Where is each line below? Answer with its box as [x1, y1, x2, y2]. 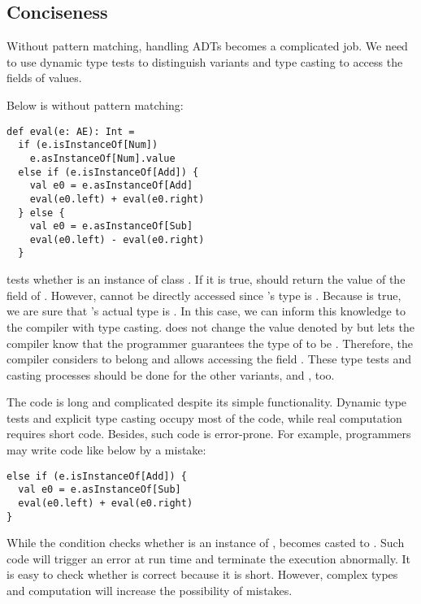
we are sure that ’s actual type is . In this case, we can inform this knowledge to [7, 302, 406, 319]
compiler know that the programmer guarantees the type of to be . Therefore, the [7, 334, 414, 351]
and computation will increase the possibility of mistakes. [7, 582, 293, 599]
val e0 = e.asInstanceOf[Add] [29, 180, 193, 192]
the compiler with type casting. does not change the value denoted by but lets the [7, 318, 414, 335]
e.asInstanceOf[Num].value [29, 152, 176, 164]
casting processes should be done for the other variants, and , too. [7, 366, 335, 383]
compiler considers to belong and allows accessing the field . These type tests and [7, 350, 412, 367]
